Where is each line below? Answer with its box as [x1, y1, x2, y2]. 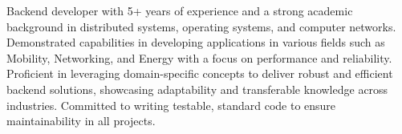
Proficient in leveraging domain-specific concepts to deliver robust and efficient [6, 65, 393, 82]
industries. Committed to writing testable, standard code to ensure [6, 96, 336, 113]
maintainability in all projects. [6, 112, 156, 129]
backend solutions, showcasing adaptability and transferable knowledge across [6, 80, 388, 97]
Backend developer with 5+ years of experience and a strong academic [6, 2, 353, 18]
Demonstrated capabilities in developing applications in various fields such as [6, 34, 385, 51]
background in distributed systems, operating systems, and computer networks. [6, 18, 396, 35]
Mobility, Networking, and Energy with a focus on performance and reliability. [6, 49, 392, 66]
